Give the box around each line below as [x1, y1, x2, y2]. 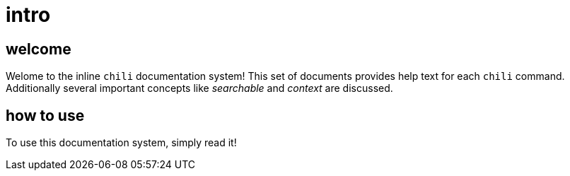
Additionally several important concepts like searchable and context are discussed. [6, 82, 393, 95]
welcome [6, 40, 71, 58]
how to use [6, 106, 85, 124]
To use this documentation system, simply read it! [6, 136, 237, 149]
